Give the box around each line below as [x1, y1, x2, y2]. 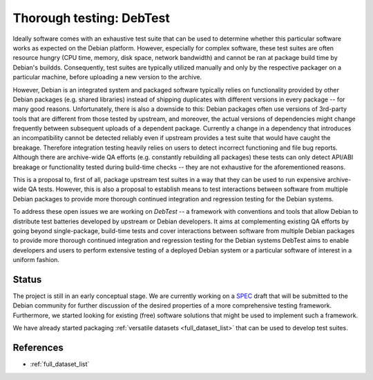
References [12, 342, 64, 354]
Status [12, 273, 42, 286]
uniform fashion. [12, 256, 60, 264]
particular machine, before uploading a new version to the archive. [12, 73, 202, 81]
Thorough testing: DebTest [12, 10, 171, 26]
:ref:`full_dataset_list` [30, 360, 90, 368]
